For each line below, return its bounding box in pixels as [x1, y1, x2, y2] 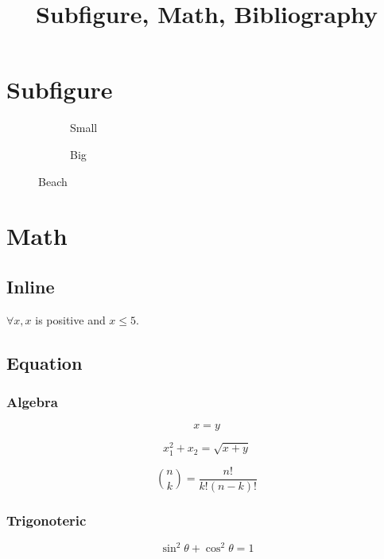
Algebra [6, 391, 58, 411]
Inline [6, 274, 55, 298]
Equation [6, 350, 83, 375]
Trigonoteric [6, 510, 87, 530]
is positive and [35, 311, 106, 328]
